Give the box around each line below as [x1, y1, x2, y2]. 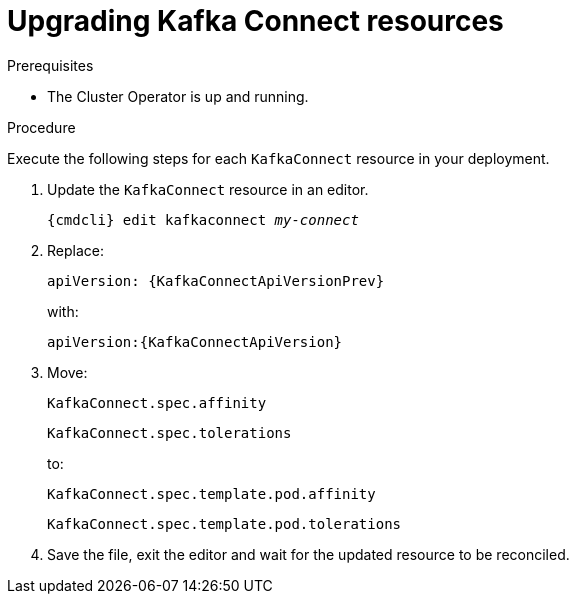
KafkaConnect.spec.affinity [47, 394, 267, 411]
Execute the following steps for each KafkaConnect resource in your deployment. [7, 149, 550, 167]
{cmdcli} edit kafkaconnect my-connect [47, 211, 359, 228]
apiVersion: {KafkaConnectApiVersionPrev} [47, 272, 385, 289]
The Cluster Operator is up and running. [47, 87, 309, 105]
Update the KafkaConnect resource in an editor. [47, 180, 369, 198]
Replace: [47, 241, 104, 259]
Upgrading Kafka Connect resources [7, 4, 504, 38]
